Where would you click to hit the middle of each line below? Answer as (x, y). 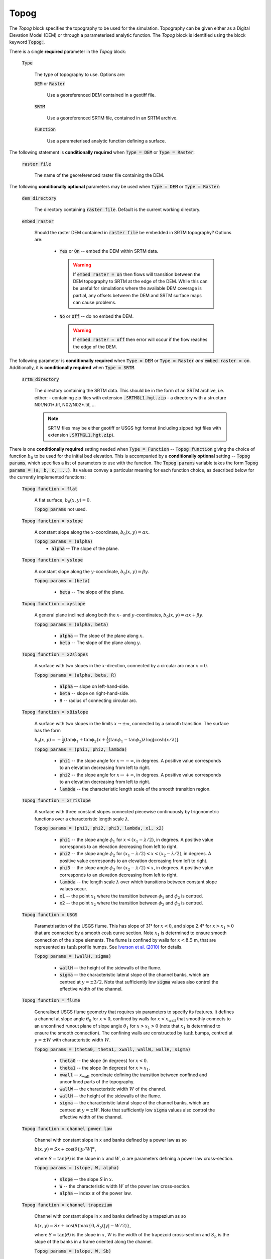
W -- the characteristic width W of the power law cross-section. (125, 1186)
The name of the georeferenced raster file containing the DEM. (99, 175)
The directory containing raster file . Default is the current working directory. (117, 209)
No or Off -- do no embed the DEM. (97, 316)
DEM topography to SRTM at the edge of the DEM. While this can (140, 281)
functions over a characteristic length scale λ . (82, 819)
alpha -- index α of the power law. (96, 1193)
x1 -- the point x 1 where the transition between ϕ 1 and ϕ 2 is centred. (131, 896)
